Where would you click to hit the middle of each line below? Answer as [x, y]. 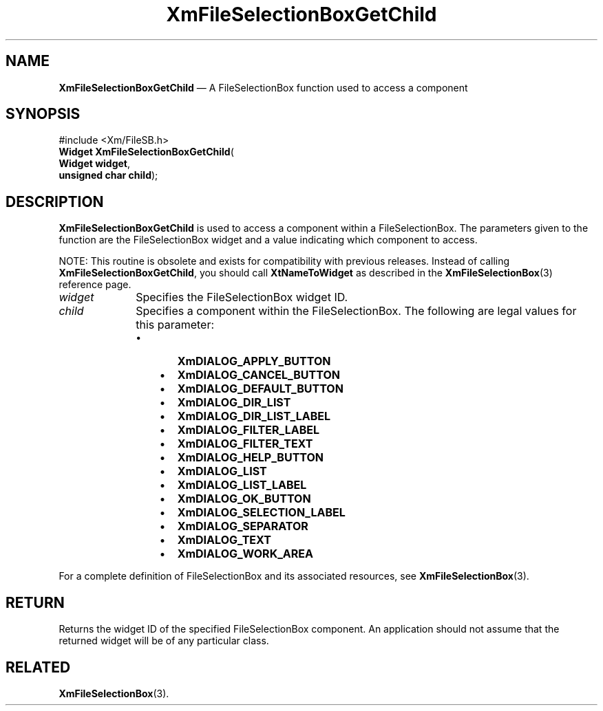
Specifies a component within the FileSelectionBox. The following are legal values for [356, 311]
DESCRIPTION [55, 201]
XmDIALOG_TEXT [224, 540]
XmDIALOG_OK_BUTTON [244, 499]
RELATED [38, 667]
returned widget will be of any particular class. [164, 641]
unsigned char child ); [108, 175]
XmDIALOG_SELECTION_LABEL [261, 513]
